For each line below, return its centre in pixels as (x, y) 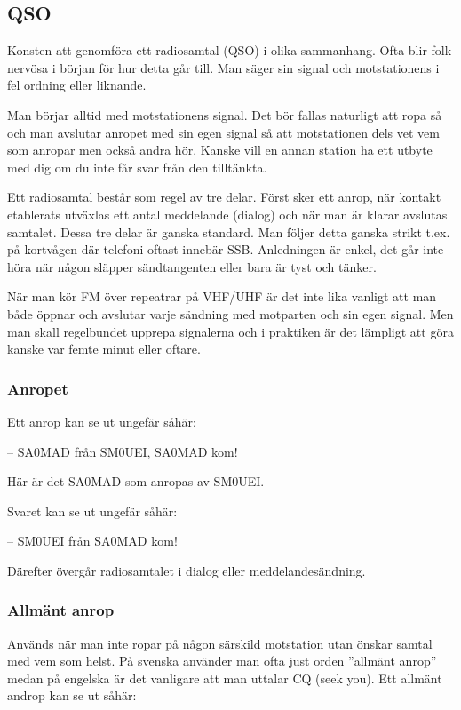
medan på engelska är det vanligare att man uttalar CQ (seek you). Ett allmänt (225, 678)
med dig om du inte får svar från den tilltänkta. (137, 167)
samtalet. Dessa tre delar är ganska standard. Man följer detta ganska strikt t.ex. (229, 231)
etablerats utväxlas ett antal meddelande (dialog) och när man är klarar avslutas (227, 214)
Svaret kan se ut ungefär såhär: (92, 511)
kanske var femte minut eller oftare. (104, 349)
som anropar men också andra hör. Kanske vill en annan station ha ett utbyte (220, 150)
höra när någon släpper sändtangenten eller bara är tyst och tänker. (192, 266)
